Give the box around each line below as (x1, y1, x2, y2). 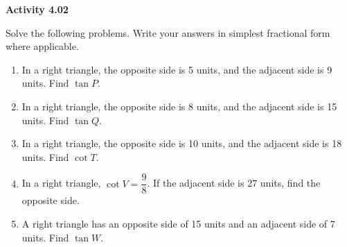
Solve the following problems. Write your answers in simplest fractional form (6, 25, 330, 40)
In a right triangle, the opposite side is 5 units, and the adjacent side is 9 (21, 62, 332, 76)
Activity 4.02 (6, 2, 69, 16)
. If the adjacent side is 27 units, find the (147, 176, 321, 190)
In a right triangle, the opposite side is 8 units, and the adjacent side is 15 (21, 99, 337, 113)
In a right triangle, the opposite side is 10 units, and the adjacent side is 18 (21, 136, 342, 151)
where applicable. (6, 39, 79, 53)
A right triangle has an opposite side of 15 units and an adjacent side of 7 (21, 216, 335, 230)
